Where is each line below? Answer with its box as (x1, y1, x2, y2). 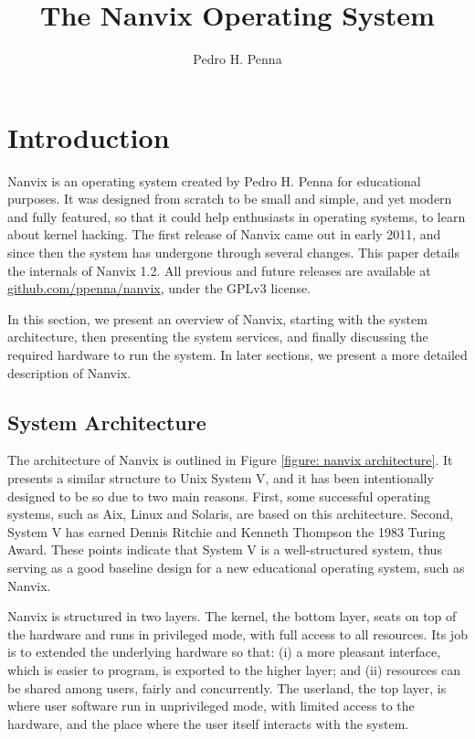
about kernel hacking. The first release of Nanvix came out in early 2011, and (7, 225, 441, 244)
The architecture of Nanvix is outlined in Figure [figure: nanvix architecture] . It (7, 450, 453, 470)
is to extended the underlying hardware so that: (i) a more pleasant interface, (7, 642, 441, 661)
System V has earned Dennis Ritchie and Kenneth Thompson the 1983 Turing (7, 522, 446, 541)
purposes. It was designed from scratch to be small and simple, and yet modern (7, 189, 452, 208)
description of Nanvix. (7, 363, 132, 382)
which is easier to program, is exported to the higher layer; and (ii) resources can (7, 660, 461, 679)
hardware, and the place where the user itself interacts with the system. (7, 713, 409, 733)
